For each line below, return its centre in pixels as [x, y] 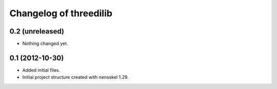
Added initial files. [41, 70]
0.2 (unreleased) [37, 31]
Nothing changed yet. [45, 44]
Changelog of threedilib [61, 13]
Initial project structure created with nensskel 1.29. [76, 77]
